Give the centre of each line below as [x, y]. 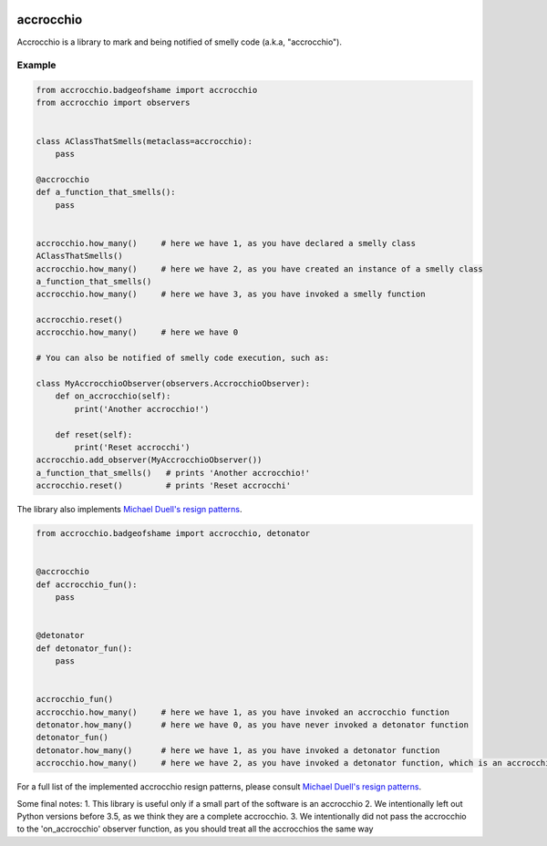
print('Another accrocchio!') [142, 409]
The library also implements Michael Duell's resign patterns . [129, 510]
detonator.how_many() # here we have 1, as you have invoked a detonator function [238, 750]
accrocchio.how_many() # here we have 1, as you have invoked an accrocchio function [243, 712]
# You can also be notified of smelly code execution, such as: [183, 358]
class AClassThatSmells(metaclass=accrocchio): [144, 141]
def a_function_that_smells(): [106, 192]
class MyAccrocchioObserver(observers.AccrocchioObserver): [173, 384]
